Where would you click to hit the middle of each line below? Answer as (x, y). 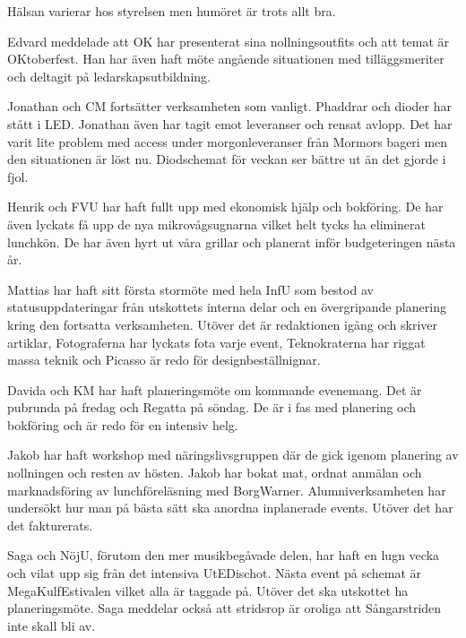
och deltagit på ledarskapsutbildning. (109, 76)
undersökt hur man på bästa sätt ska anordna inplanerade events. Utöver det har (230, 508)
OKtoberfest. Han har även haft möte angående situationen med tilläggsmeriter (226, 59)
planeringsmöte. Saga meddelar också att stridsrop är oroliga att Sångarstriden (224, 608)
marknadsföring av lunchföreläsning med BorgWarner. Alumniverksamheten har (227, 490)
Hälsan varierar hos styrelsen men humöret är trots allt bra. (172, 11)
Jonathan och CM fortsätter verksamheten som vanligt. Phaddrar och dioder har (229, 106)
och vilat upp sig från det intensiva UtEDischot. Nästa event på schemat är (215, 573)
